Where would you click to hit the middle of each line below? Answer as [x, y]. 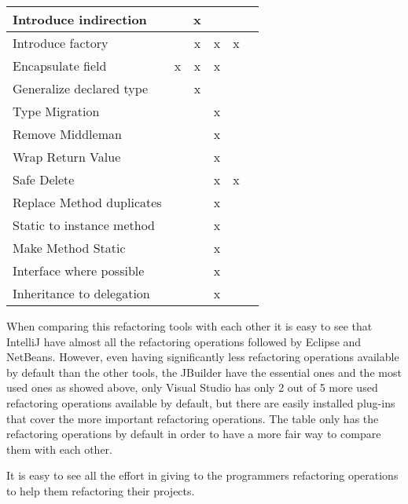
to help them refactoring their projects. [101, 490]
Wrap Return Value [67, 157]
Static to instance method [84, 225]
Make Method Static [69, 248]
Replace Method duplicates [87, 202]
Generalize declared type [81, 88]
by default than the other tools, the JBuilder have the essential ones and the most [204, 372]
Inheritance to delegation [81, 293]
